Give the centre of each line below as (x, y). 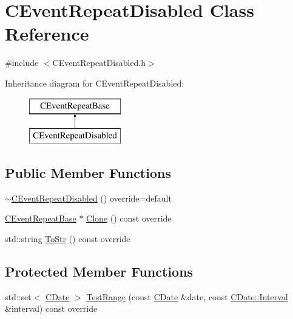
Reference (47, 34)
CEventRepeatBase (41, 218)
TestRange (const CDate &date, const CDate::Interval (187, 296)
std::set (18, 296)
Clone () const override (129, 218)
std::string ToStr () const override (68, 239)
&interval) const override (51, 308)
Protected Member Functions (99, 271)
